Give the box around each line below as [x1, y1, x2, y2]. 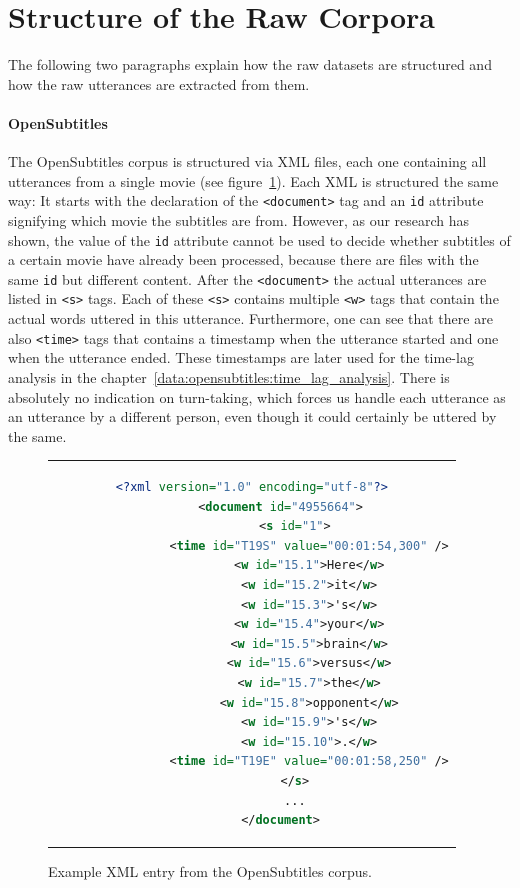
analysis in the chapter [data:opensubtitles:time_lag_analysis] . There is [8, 366, 450, 387]
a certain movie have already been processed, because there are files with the [8, 249, 479, 270]
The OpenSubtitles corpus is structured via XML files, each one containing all [8, 151, 487, 172]
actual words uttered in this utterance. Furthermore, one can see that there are [8, 308, 493, 329]
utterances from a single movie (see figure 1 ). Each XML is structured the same [8, 170, 499, 191]
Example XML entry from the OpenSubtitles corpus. [48, 861, 372, 882]
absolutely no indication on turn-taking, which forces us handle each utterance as [8, 386, 506, 407]
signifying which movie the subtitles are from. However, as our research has [8, 209, 470, 230]
